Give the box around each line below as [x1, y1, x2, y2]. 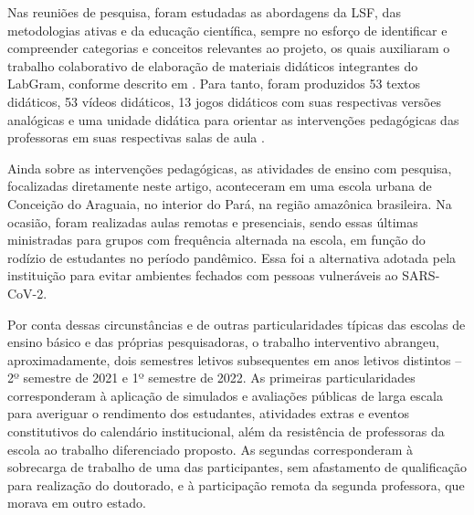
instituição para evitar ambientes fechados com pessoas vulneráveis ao [7, 266, 398, 285]
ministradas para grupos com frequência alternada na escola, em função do [7, 230, 426, 249]
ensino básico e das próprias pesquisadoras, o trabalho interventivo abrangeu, [7, 332, 439, 352]
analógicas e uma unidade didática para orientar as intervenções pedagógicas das [7, 110, 459, 129]
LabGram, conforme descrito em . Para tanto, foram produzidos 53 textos [7, 74, 421, 93]
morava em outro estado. [7, 493, 146, 512]
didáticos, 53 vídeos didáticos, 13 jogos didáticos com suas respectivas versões [7, 91, 441, 110]
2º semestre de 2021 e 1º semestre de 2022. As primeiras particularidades [7, 368, 416, 387]
